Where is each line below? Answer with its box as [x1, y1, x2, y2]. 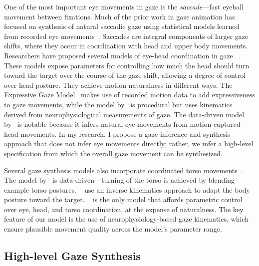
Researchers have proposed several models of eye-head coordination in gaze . [4, 50, 241, 60]
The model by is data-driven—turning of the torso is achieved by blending [4, 175, 235, 185]
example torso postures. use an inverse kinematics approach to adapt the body [4, 184, 250, 195]
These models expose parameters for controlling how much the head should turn [4, 60, 250, 70]
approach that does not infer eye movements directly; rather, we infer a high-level [4, 138, 254, 149]
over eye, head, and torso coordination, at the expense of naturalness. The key [4, 204, 244, 214]
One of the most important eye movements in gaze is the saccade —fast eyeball [4, 1, 244, 11]
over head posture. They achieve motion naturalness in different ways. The [4, 79, 233, 90]
